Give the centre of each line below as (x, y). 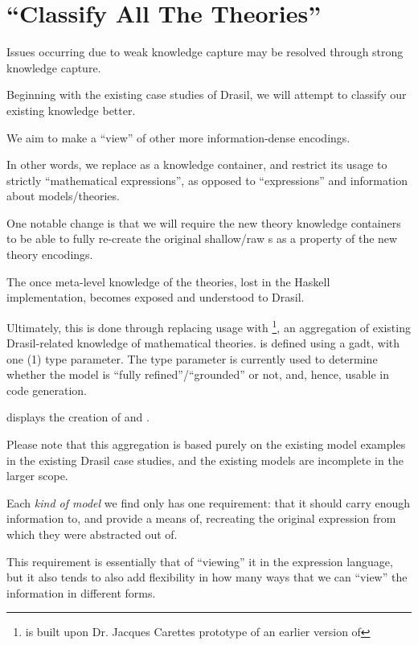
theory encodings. (50, 255)
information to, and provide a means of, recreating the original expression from (201, 518)
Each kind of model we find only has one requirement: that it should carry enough (209, 502)
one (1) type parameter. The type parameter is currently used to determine (192, 358)
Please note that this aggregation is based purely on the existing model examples (206, 444)
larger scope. (37, 476)
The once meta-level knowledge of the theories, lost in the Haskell (168, 281)
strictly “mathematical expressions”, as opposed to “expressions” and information (207, 180)
